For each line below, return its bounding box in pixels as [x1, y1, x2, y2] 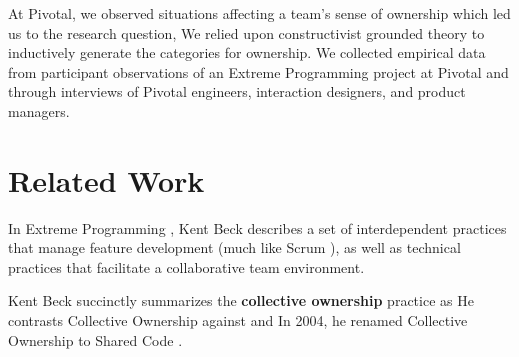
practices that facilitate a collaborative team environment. [8, 256, 365, 277]
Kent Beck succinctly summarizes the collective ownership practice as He [8, 290, 474, 311]
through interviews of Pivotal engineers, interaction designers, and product [8, 81, 466, 102]
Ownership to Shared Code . [8, 329, 183, 350]
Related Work [8, 159, 205, 200]
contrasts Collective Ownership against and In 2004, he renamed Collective [8, 310, 468, 331]
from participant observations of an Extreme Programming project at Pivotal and [8, 61, 509, 82]
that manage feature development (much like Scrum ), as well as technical [8, 237, 461, 258]
